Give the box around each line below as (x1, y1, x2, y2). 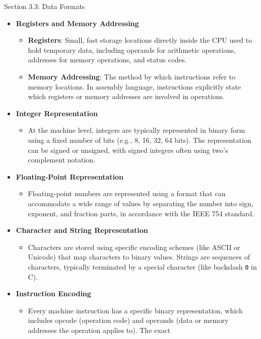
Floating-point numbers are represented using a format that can (28, 188, 226, 199)
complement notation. (28, 154, 95, 165)
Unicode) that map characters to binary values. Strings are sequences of (28, 251, 250, 262)
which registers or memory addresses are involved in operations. (28, 91, 225, 102)
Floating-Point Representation (16, 171, 124, 182)
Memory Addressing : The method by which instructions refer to (28, 71, 236, 81)
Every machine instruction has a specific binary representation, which (28, 305, 243, 315)
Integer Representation (16, 108, 98, 118)
